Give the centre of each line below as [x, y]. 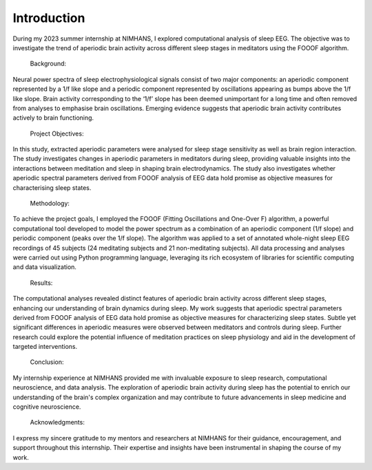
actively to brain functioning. [53, 118]
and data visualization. [45, 267]
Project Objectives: [57, 133]
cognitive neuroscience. [47, 407]
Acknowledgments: [58, 423]
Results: [41, 283]
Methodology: [50, 204]
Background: [48, 64]
